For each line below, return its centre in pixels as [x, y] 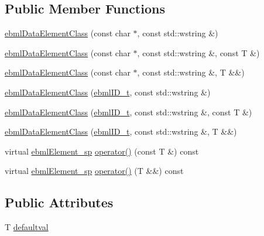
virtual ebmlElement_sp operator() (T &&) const [94, 171]
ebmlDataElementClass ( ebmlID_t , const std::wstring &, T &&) [121, 131]
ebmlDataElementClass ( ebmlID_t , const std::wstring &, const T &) [128, 112]
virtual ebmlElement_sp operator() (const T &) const [102, 151]
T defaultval [27, 227]
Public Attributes [59, 202]
